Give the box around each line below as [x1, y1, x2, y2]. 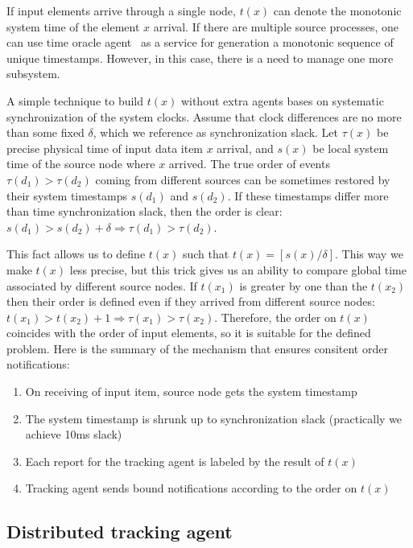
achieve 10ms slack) [25, 426, 122, 443]
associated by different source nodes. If [6, 277, 197, 294]
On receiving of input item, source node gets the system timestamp [25, 383, 357, 400]
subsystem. [6, 65, 60, 82]
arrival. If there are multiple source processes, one [153, 18, 399, 35]
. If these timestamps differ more [227, 187, 389, 204]
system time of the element [6, 18, 140, 35]
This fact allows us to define [6, 245, 146, 262]
